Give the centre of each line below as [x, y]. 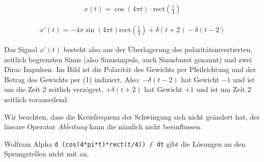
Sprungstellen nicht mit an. [47, 154]
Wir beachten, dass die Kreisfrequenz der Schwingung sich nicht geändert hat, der [132, 116]
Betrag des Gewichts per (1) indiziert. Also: [72, 79]
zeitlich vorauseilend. [37, 99]
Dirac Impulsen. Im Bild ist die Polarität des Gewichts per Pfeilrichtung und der [130, 69]
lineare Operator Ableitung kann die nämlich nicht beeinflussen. [103, 126]
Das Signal [21, 49]
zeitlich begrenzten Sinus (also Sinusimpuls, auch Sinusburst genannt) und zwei [128, 59]
